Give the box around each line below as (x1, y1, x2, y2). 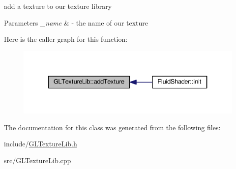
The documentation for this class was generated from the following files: (4, 122, 221, 132)
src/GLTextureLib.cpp (4, 155, 71, 165)
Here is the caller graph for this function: (4, 34, 128, 44)
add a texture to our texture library (4, 1, 112, 11)
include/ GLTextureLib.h (4, 139, 77, 149)
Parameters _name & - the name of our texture (4, 17, 148, 28)
